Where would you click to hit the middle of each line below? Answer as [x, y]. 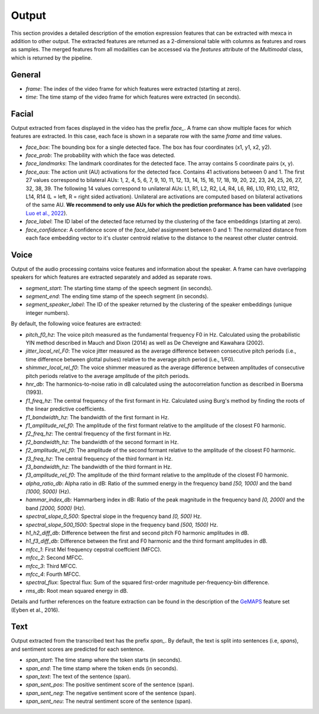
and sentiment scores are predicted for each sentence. [78, 649]
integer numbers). [48, 312]
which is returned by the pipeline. [52, 58]
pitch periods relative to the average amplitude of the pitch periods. [108, 376]
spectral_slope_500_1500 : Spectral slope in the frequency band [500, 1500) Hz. [122, 524]
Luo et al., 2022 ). [47, 213]
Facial [22, 114]
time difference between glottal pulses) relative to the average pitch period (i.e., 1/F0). [130, 359]
